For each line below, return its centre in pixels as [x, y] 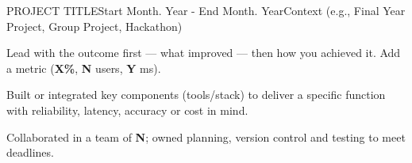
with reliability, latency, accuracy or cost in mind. [127, 110]
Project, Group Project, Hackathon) [94, 26]
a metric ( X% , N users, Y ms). [84, 68]
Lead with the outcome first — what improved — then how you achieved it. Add [204, 53]
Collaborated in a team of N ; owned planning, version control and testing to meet [206, 136]
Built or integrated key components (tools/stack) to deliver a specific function [196, 95]
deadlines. [30, 152]
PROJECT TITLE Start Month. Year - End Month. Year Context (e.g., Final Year [206, 10]
